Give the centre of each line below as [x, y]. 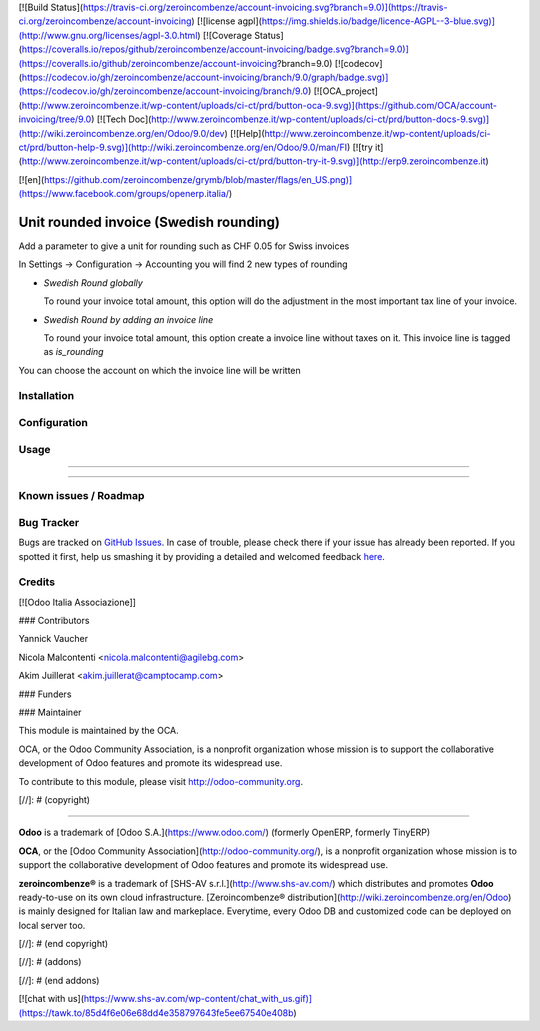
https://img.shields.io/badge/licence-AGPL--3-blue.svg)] [378, 21]
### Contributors [54, 621]
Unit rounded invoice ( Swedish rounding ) [149, 221]
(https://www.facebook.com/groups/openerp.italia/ [124, 194]
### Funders [45, 694]
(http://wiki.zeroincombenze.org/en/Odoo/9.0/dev [121, 133]
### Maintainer [50, 712]
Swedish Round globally [93, 282]
